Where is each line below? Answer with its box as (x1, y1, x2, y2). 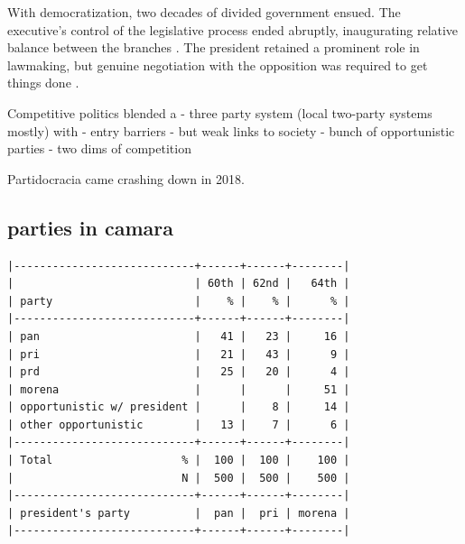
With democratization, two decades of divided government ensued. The (7, 3, 401, 21)
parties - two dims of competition (7, 139, 191, 158)
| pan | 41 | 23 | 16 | (7, 329, 350, 343)
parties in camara (7, 213, 174, 241)
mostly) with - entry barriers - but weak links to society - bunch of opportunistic (7, 121, 455, 140)
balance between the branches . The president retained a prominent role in (7, 38, 420, 57)
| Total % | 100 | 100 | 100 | (7, 454, 350, 467)
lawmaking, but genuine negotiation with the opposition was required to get (7, 55, 428, 74)
